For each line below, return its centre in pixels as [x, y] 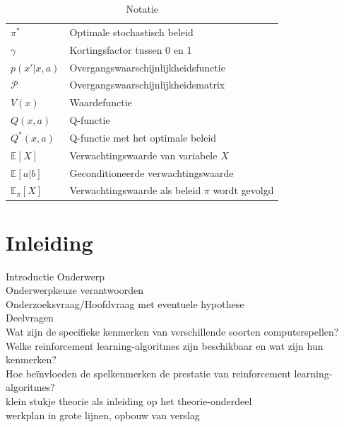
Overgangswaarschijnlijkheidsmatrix [147, 85]
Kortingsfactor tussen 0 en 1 [131, 49]
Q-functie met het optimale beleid [143, 137]
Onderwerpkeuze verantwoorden [75, 290]
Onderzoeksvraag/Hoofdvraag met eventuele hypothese [125, 303]
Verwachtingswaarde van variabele [143, 155]
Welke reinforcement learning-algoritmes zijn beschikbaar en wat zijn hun [165, 345]
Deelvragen [30, 318]
